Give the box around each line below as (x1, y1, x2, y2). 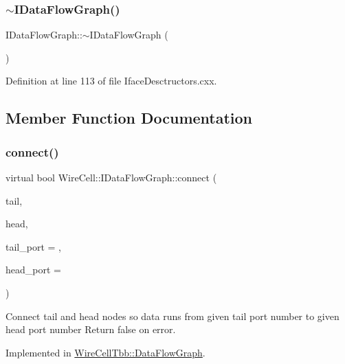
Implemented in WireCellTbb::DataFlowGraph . (5, 345, 205, 359)
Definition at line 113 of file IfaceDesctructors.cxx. (5, 73, 217, 88)
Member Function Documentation (5, 107, 253, 128)
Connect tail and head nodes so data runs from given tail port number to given (5, 308, 340, 323)
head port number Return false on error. (5, 322, 176, 337)
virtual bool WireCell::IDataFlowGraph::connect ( (5, 170, 217, 184)
